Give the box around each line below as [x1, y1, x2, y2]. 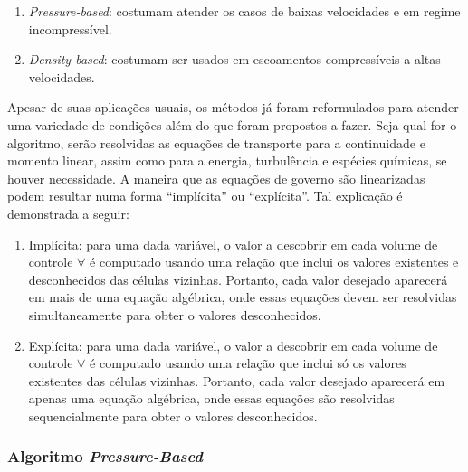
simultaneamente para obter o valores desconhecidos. [28, 305, 321, 324]
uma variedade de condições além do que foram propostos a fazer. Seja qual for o [7, 115, 457, 134]
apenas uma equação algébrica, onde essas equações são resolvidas [28, 389, 395, 408]
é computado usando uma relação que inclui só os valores [90, 354, 406, 373]
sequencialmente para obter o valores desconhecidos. [28, 406, 318, 425]
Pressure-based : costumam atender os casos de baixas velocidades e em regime [28, 2, 461, 20]
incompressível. [28, 19, 112, 38]
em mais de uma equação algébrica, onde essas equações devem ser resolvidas [28, 288, 457, 307]
